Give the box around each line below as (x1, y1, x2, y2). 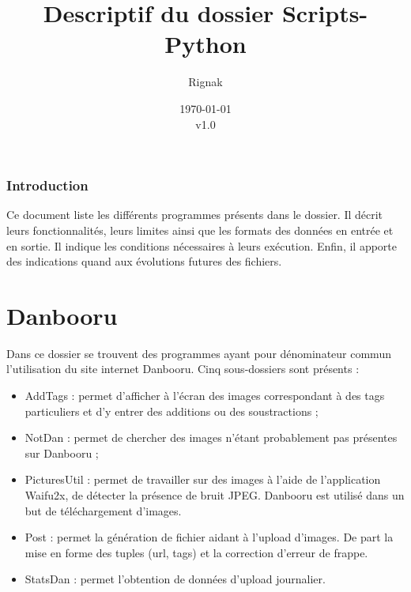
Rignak (188, 74, 223, 90)
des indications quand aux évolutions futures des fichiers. (6, 253, 282, 270)
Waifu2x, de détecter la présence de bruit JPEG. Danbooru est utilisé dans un (25, 487, 405, 503)
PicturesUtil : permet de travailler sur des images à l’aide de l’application (25, 471, 381, 488)
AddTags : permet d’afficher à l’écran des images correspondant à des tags (25, 387, 385, 404)
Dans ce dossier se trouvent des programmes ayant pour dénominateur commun (6, 345, 391, 361)
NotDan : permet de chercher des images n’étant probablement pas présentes (25, 429, 398, 446)
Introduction (6, 175, 89, 195)
